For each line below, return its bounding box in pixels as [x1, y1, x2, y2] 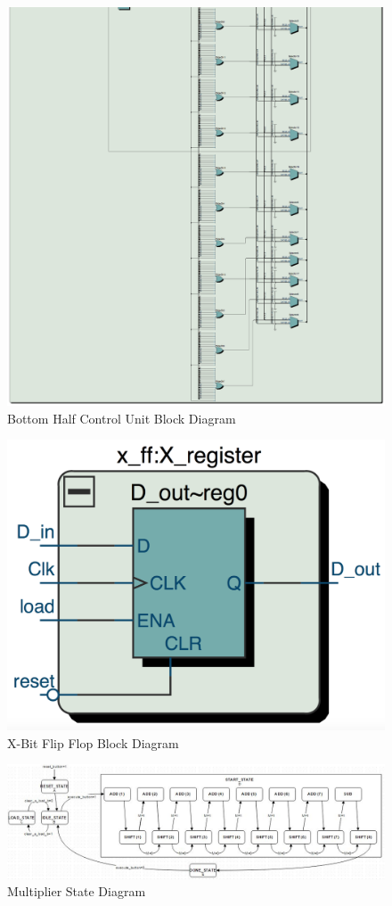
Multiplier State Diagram [7, 882, 146, 901]
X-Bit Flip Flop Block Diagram [7, 733, 179, 752]
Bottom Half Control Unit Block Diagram [7, 408, 236, 427]
